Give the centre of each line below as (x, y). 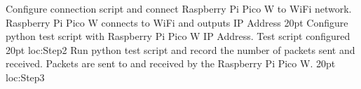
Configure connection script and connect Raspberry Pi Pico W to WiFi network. (179, 8)
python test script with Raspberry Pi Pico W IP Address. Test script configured (178, 36)
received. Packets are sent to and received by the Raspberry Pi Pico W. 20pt (171, 63)
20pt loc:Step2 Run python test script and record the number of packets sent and (180, 49)
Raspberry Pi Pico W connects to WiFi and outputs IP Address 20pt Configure (177, 22)
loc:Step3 (25, 77)
